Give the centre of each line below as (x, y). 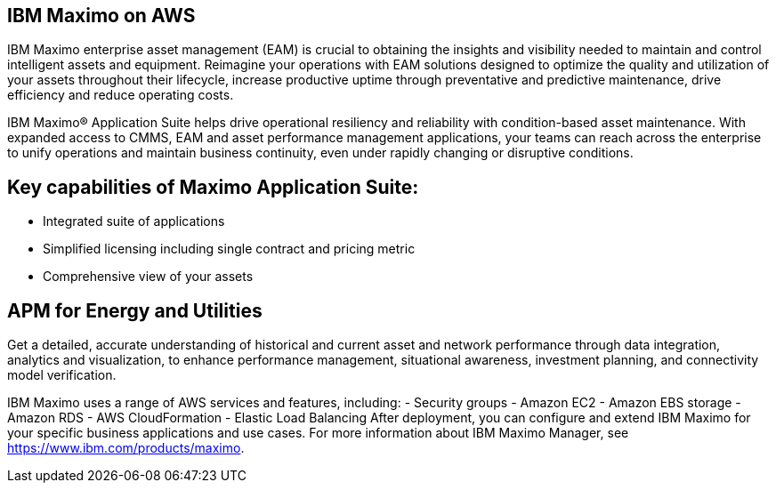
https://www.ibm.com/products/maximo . (126, 448)
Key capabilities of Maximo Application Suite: (213, 187)
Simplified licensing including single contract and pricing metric (229, 249)
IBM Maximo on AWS (101, 16)
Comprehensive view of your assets (148, 277)
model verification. (62, 375)
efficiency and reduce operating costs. (121, 95)
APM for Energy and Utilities (135, 310)
